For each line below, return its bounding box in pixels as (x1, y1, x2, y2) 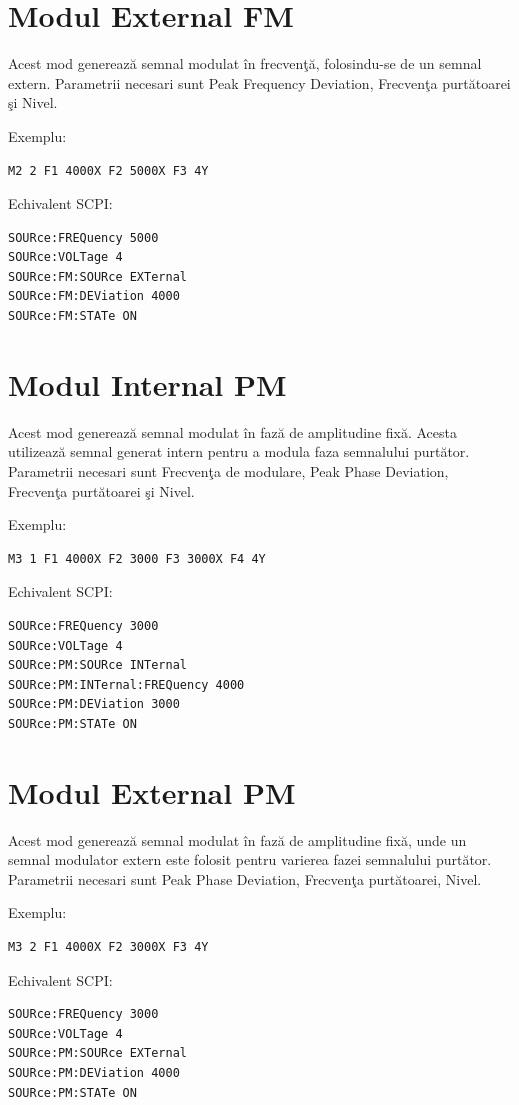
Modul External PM (8, 771, 296, 812)
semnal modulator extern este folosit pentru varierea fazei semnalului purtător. (8, 849, 492, 870)
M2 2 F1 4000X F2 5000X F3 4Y (8, 163, 209, 178)
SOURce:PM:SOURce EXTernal (8, 1046, 187, 1061)
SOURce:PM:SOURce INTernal (8, 658, 187, 673)
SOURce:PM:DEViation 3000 (8, 697, 180, 712)
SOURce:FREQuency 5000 (8, 230, 159, 245)
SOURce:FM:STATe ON (8, 309, 137, 324)
